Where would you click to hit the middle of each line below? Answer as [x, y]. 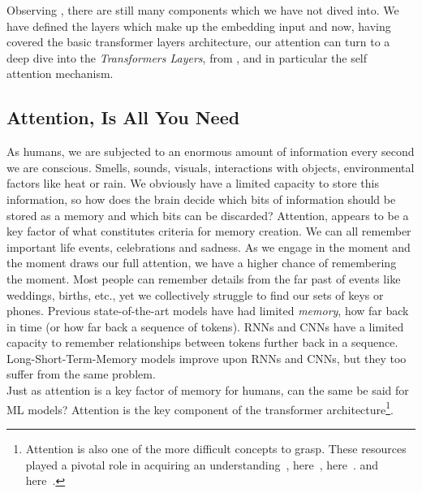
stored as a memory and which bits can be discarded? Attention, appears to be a [208, 215]
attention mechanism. [60, 74]
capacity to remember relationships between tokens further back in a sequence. [202, 342]
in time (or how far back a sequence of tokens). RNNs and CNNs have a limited [205, 326]
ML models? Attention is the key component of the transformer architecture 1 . [200, 408]
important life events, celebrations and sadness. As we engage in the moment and [209, 246]
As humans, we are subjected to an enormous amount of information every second [211, 151]
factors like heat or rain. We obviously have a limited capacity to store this [193, 183]
